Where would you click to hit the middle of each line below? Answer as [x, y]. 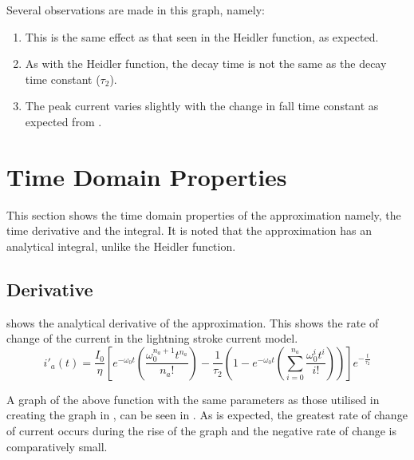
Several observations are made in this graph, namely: [136, 10]
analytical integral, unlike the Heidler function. [121, 246]
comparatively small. [57, 446]
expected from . [63, 121]
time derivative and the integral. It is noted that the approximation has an [189, 230]
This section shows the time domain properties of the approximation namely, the [204, 214]
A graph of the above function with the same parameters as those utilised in [193, 399]
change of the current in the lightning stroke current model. [152, 338]
